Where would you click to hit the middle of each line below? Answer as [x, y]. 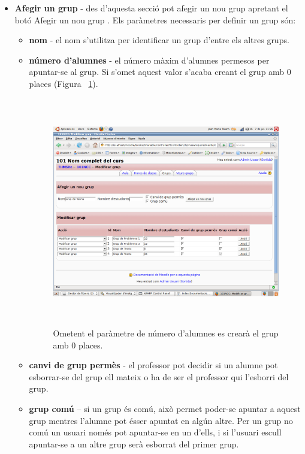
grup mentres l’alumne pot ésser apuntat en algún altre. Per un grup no [161, 420]
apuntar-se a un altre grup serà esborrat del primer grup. [134, 444]
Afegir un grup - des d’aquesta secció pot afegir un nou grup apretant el [151, 8]
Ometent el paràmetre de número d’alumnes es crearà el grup [166, 333]
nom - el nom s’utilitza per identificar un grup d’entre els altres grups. [159, 40]
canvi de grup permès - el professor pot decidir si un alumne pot [153, 365]
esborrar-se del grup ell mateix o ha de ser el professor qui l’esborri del [159, 376]
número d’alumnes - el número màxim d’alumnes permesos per [149, 60]
